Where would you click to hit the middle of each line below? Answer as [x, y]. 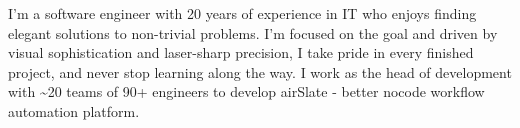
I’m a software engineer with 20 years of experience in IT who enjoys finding [242, 13]
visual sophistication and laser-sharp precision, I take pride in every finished [241, 52]
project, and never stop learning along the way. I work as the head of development [260, 71]
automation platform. [74, 110]
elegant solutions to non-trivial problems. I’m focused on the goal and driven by [253, 32]
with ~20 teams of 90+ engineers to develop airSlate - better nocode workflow [246, 91]
